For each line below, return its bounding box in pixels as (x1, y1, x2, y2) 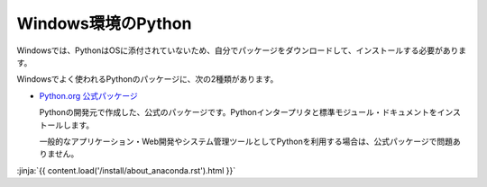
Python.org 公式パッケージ (39, 90, 139, 101)
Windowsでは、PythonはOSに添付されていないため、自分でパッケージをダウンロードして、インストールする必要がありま (16, 45, 467, 56)
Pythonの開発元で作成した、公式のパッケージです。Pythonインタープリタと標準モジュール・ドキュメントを (39, 107, 437, 118)
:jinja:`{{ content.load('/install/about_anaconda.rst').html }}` (16, 165, 236, 175)
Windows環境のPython (16, 13, 192, 33)
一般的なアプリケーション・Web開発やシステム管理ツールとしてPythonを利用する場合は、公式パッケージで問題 (39, 136, 453, 147)
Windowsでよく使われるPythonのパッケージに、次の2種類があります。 (16, 74, 279, 85)
